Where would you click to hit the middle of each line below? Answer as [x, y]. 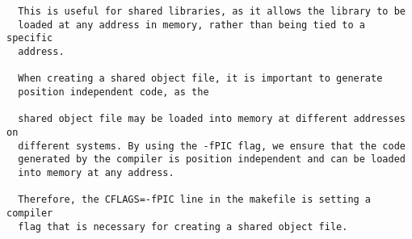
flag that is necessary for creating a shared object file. [183, 226]
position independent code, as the [114, 92]
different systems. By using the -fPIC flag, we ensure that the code [212, 146]
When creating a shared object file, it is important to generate [200, 79]
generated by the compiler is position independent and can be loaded [212, 159]
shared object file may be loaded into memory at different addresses [212, 119]
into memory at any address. [96, 172]
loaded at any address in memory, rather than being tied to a [191, 25]
